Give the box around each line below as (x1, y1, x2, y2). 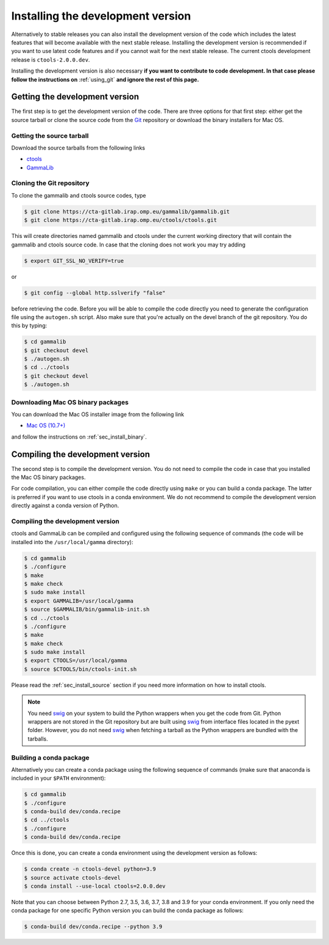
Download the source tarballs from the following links (11, 144, 146, 151)
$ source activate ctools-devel (24, 874, 121, 881)
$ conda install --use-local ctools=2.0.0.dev (24, 883, 166, 889)
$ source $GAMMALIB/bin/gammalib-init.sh (24, 606, 150, 613)
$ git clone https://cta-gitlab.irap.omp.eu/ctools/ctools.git (24, 217, 218, 224)
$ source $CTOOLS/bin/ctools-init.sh (24, 666, 137, 672)
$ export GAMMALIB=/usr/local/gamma (24, 597, 134, 604)
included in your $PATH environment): (11, 775, 106, 782)
